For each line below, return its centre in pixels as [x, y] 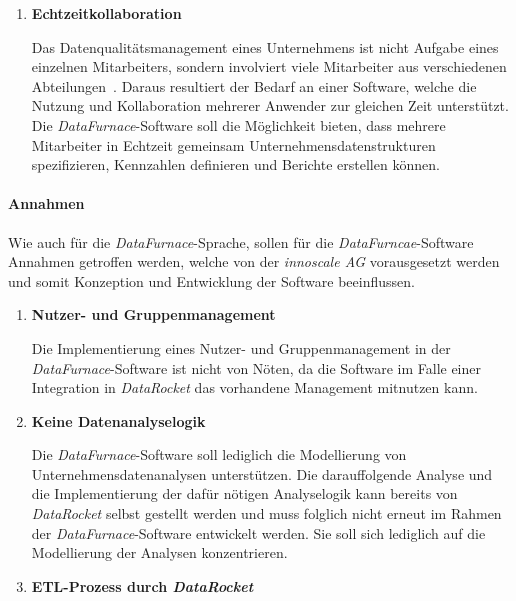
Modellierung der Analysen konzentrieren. [159, 552]
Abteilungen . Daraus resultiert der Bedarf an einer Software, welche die [254, 85]
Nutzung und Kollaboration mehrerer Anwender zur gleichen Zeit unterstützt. [270, 105]
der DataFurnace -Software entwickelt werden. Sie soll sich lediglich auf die [258, 532]
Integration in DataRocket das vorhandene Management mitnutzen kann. [254, 387]
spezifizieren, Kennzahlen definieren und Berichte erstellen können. [235, 164]
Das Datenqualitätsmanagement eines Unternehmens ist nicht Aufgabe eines [265, 46]
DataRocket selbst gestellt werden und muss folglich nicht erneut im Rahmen [266, 513]
